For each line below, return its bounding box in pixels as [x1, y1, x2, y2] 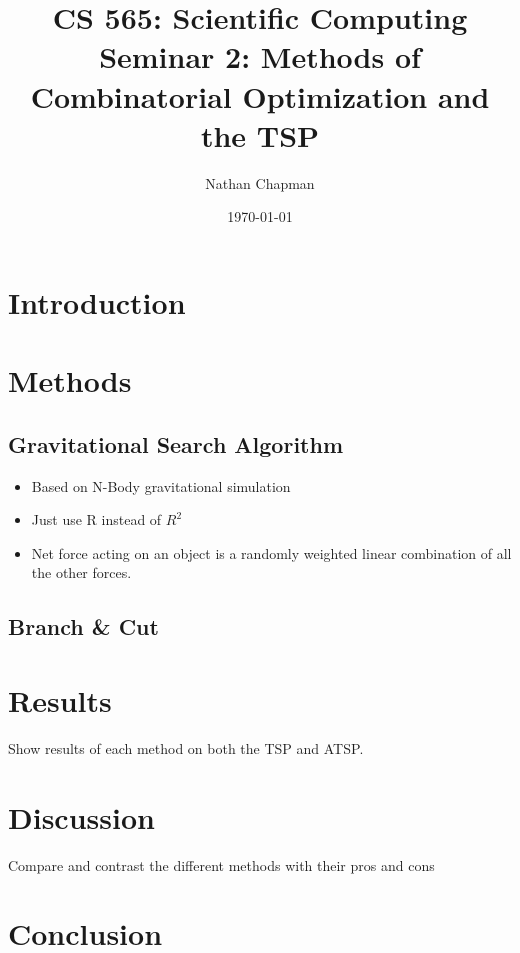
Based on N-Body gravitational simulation [31, 475, 291, 496]
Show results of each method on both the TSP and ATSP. [8, 737, 364, 758]
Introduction [8, 281, 186, 322]
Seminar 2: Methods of [99, 36, 421, 77]
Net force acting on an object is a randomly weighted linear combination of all [31, 542, 512, 563]
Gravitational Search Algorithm [8, 428, 344, 459]
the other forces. [31, 562, 132, 583]
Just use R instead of [31, 509, 162, 530]
